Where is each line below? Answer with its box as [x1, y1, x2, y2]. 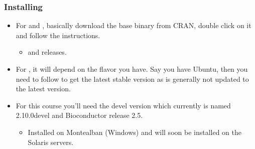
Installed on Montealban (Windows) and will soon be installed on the [28, 126, 241, 137]
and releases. [28, 47, 67, 57]
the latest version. [16, 83, 71, 94]
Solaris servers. [28, 136, 74, 147]
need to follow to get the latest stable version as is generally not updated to [16, 73, 249, 84]
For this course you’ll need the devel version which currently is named [16, 100, 231, 110]
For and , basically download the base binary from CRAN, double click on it [16, 20, 251, 31]
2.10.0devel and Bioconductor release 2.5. [16, 110, 143, 120]
